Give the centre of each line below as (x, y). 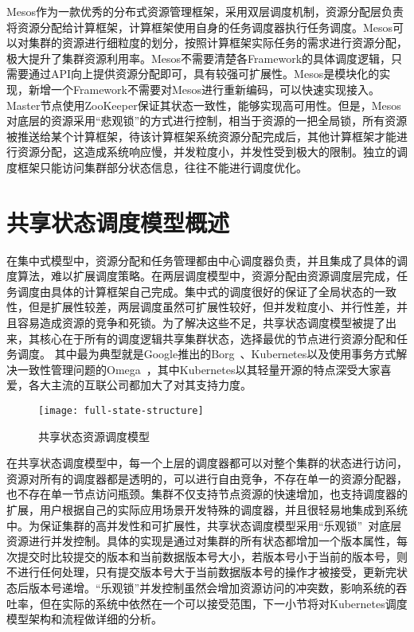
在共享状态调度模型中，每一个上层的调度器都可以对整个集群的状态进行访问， (207, 463)
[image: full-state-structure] (121, 411)
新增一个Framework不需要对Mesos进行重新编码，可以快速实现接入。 (204, 89)
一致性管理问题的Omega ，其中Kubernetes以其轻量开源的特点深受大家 (199, 369)
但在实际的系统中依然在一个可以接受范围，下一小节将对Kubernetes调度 (223, 603)
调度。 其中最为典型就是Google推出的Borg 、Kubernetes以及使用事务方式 (207, 354)
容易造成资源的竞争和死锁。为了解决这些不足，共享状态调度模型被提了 (201, 323)
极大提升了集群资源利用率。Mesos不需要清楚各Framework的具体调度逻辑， (199, 58)
